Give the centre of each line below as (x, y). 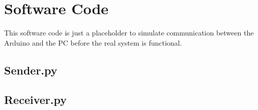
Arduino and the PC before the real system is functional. (93, 42)
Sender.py (31, 70)
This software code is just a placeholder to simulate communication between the (129, 33)
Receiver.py (35, 100)
